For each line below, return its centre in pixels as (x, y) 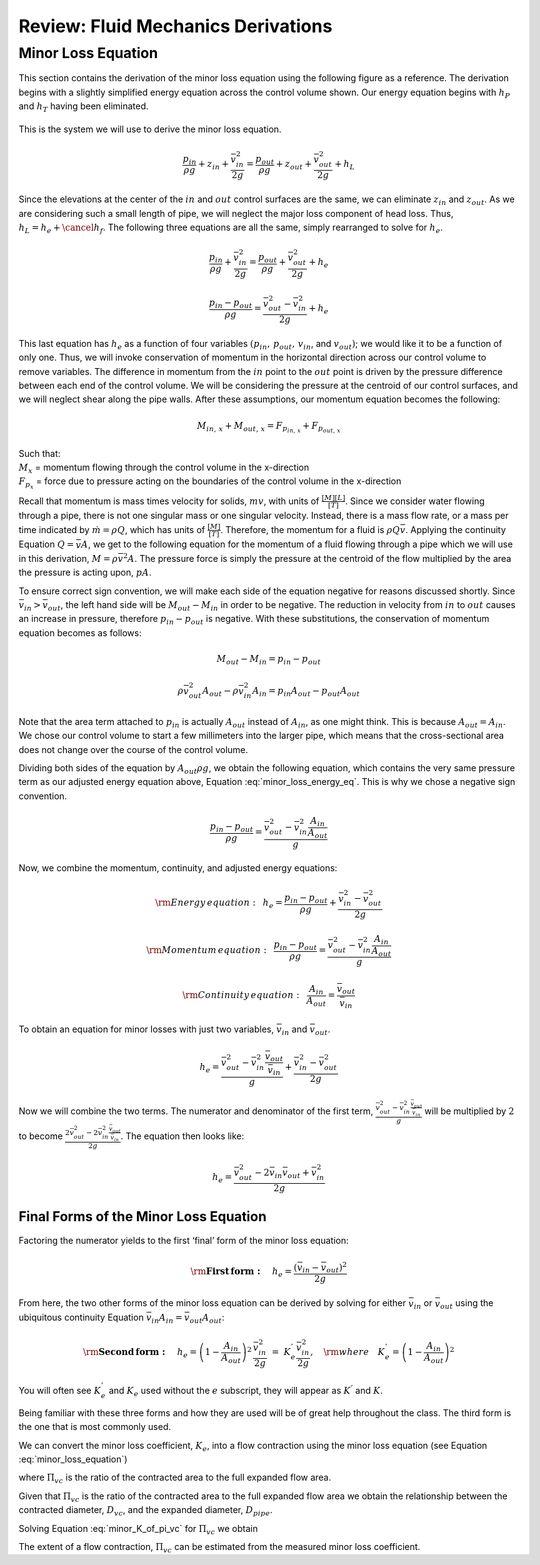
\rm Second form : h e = (140, 1353)
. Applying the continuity (456, 529)
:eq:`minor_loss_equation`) (73, 1459)
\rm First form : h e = (241, 1273)
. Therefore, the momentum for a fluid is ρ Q (310, 529)
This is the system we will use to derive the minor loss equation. (150, 129)
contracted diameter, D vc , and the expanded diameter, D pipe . (145, 1511)
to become (41, 1136)
